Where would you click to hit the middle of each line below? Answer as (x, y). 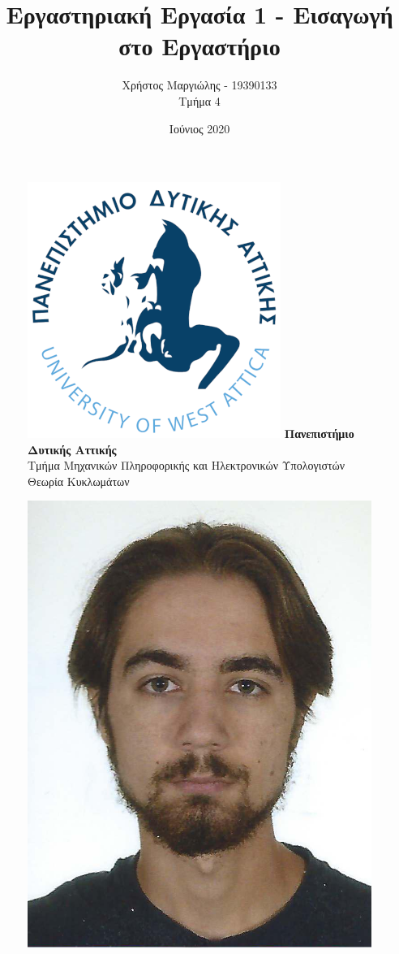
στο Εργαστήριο (199, 46)
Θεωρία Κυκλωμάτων (79, 481)
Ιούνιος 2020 (199, 128)
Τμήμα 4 (199, 100)
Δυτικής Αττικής (72, 449)
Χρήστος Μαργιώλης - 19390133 (199, 85)
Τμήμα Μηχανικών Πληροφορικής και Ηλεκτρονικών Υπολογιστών (187, 465)
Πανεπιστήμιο (319, 434)
